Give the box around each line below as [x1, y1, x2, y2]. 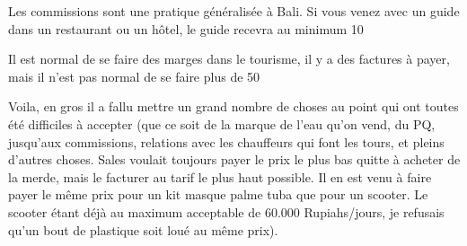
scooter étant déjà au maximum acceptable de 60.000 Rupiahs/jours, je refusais [8, 202, 445, 221]
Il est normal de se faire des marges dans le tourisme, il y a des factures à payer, [8, 49, 450, 68]
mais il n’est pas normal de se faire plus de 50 [8, 66, 260, 85]
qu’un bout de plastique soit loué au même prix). [8, 220, 278, 239]
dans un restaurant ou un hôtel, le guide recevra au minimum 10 [8, 19, 364, 38]
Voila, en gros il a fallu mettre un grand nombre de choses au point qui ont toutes [8, 97, 459, 116]
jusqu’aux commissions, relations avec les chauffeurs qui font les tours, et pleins [8, 132, 445, 151]
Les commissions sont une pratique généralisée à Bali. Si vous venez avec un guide [8, 2, 460, 20]
